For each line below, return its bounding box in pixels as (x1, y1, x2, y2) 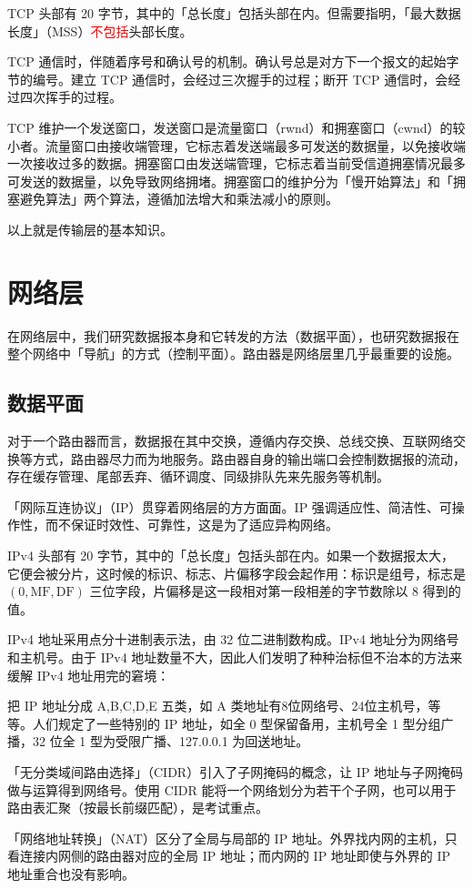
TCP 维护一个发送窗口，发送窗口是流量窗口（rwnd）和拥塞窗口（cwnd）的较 (7, 117, 466, 136)
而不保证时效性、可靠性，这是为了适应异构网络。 (45, 515, 338, 534)
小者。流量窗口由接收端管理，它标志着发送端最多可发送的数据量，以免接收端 (7, 136, 466, 155)
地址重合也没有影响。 (7, 864, 135, 883)
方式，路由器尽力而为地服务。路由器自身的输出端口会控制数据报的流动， (32, 449, 466, 468)
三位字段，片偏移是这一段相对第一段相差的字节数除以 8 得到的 (89, 581, 461, 601)
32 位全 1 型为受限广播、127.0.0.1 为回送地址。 (32, 732, 309, 751)
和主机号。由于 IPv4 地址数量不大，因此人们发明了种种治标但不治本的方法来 (7, 647, 463, 666)
